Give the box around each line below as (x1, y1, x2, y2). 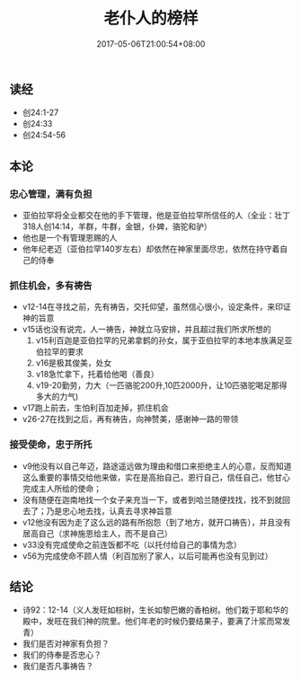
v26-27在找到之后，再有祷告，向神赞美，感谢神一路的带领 (22, 414, 239, 425)
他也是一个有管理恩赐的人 (22, 233, 118, 243)
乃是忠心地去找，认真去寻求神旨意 (46, 505, 173, 517)
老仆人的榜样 (102, 8, 199, 29)
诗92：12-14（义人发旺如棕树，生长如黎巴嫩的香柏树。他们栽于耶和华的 (22, 605, 289, 615)
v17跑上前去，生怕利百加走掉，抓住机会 (22, 402, 169, 413)
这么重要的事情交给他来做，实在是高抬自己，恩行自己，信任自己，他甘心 (22, 472, 290, 482)
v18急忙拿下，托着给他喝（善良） (35, 369, 159, 380)
